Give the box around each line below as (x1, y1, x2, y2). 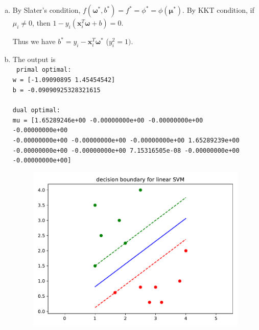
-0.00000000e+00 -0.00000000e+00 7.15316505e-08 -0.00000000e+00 (12, 147, 240, 154)
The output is (12, 53, 56, 64)
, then (32, 17, 51, 28)
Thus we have (12, 36, 56, 46)
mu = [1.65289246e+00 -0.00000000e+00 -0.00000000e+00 (12, 116, 203, 124)
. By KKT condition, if (182, 5, 254, 15)
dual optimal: (12, 106, 60, 114)
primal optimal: (16, 66, 72, 74)
